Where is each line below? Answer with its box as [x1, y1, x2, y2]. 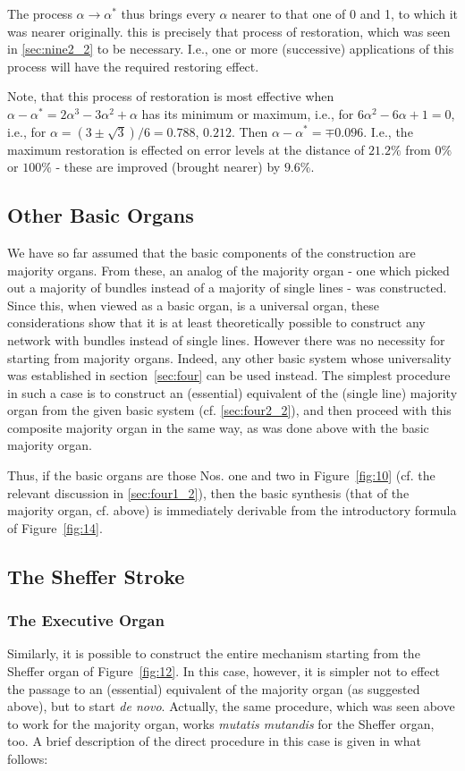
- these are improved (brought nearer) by [55, 157, 281, 176]
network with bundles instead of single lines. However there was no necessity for [7, 330, 445, 349]
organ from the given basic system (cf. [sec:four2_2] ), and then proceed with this [7, 401, 452, 419]
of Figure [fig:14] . [7, 518, 103, 537]
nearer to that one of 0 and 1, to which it [232, 4, 458, 22]
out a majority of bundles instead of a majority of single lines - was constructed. [7, 278, 447, 297]
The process [7, 4, 72, 22]
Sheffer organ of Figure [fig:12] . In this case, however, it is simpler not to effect [7, 662, 441, 681]
